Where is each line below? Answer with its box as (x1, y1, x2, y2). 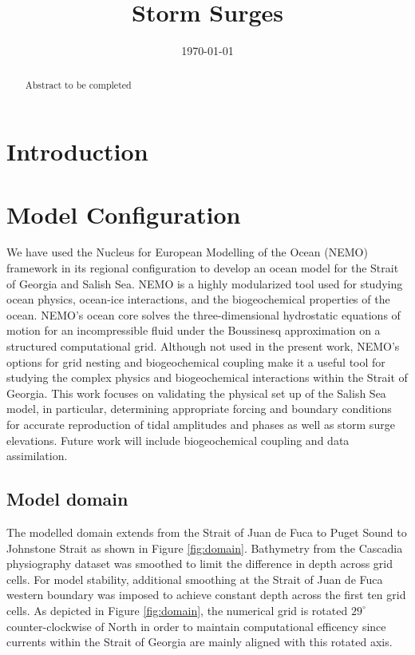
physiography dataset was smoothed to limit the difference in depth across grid (6, 555, 393, 572)
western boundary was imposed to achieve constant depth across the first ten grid (6, 586, 406, 603)
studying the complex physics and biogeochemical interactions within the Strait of (6, 369, 408, 386)
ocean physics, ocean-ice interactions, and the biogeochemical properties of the (6, 291, 390, 308)
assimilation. (6, 447, 68, 464)
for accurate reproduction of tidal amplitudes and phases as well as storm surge (6, 416, 395, 433)
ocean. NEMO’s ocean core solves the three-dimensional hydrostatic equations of (6, 306, 401, 323)
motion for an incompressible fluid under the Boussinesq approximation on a (6, 322, 381, 339)
